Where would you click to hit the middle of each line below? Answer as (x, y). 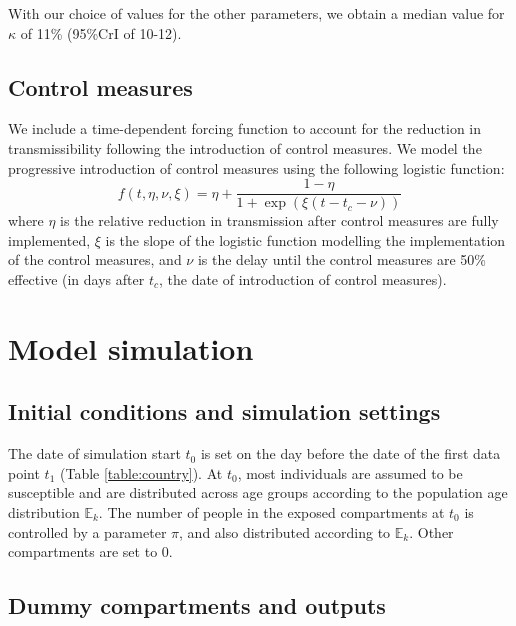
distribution (44, 511)
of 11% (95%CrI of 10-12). (101, 32)
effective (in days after (76, 279)
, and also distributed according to (285, 531)
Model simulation (131, 347)
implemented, (49, 239)
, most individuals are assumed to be (350, 472)
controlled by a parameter (87, 531)
